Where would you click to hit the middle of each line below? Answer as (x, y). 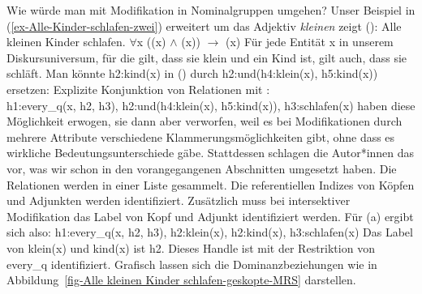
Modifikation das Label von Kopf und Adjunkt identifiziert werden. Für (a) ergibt (210, 216)
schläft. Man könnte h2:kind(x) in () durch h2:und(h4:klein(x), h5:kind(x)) (192, 73)
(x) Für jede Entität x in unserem (310, 42)
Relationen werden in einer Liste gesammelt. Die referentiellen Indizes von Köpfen (211, 184)
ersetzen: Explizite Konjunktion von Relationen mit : (138, 89)
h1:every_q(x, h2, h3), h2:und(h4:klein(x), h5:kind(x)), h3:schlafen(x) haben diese (211, 105)
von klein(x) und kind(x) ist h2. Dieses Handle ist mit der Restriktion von (191, 247)
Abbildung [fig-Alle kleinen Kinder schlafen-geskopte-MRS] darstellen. (181, 280)
